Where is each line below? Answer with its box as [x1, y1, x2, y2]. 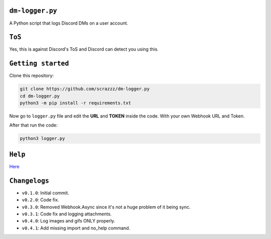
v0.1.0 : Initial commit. [22, 190, 70, 196]
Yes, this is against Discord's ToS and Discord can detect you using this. [9, 46, 159, 52]
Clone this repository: [9, 73, 54, 79]
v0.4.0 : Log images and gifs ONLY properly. [22, 218, 115, 224]
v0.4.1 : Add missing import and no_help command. [22, 225, 130, 231]
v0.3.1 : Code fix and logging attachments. [22, 211, 112, 217]
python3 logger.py [20, 136, 65, 142]
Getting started [9, 59, 69, 68]
